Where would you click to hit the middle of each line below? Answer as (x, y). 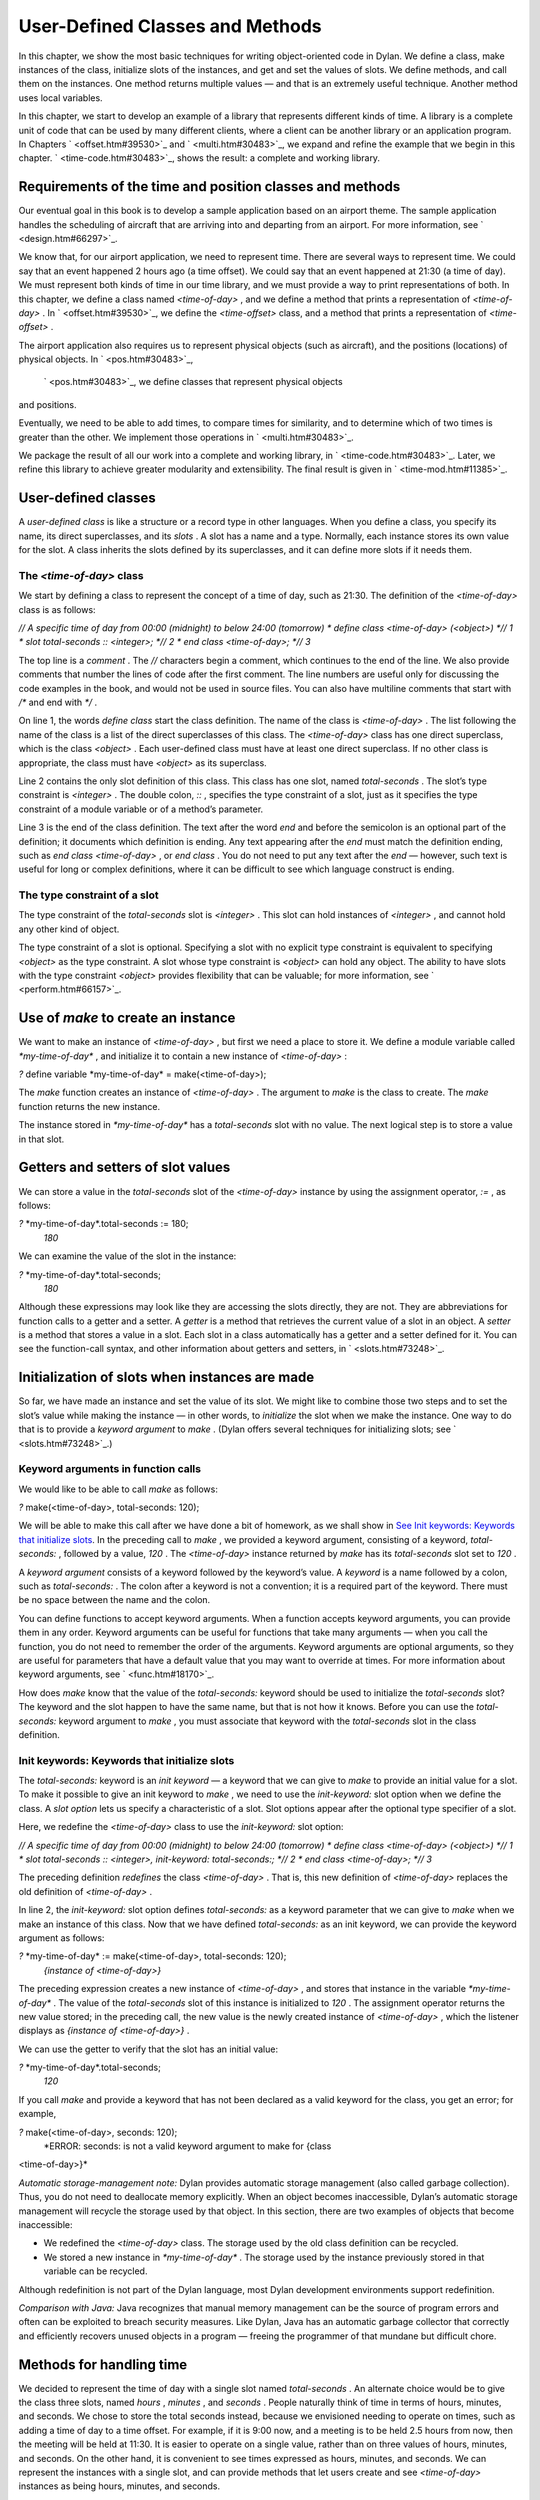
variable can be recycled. (95, 2271)
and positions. (47, 404)
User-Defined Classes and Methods (170, 26)
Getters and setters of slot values (124, 1167)
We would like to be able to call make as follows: (118, 1489)
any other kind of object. (69, 929)
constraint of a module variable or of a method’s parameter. (141, 809)
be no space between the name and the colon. (114, 1600)
